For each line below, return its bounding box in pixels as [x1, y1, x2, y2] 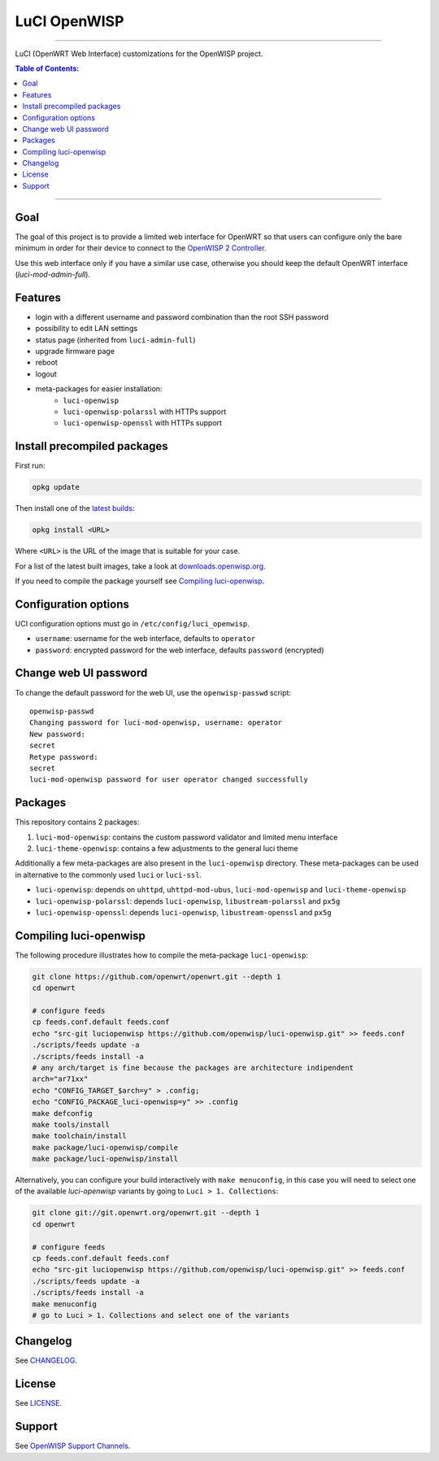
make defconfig [32, 1109, 93, 1118]
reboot [35, 358, 59, 368]
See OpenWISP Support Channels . [15, 1441, 131, 1451]
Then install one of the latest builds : [15, 504, 135, 513]
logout [35, 369, 57, 378]
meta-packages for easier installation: [35, 384, 163, 394]
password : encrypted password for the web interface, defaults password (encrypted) [35, 645, 324, 655]
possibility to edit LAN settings [35, 324, 138, 334]
